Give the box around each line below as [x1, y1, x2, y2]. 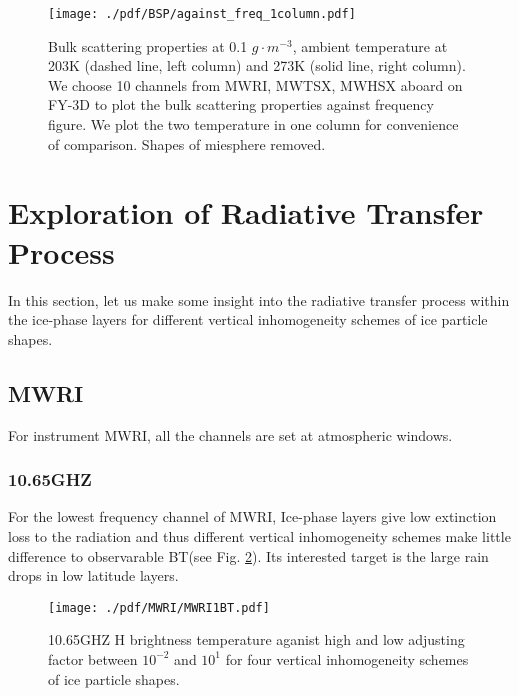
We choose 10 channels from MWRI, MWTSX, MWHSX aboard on [48, 74, 463, 95]
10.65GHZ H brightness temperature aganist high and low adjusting [48, 629, 465, 650]
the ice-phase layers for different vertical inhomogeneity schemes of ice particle [8, 309, 488, 330]
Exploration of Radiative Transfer [8, 192, 484, 233]
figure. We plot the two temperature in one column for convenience [48, 114, 459, 135]
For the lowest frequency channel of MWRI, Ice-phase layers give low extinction [8, 506, 497, 527]
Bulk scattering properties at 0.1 [48, 35, 248, 56]
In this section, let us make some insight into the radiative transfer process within [8, 289, 510, 310]
